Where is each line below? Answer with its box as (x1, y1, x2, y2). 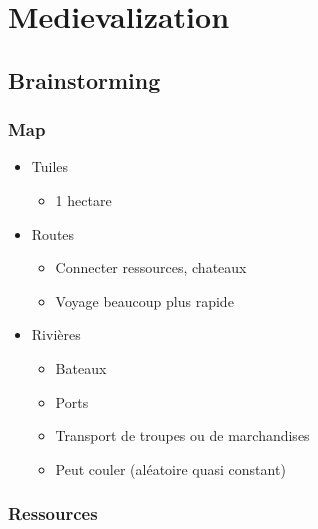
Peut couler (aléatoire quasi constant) (55, 458, 286, 479)
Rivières (31, 324, 81, 345)
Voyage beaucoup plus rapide (55, 290, 234, 311)
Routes (31, 223, 75, 244)
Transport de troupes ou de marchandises (55, 425, 310, 446)
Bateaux (55, 357, 107, 378)
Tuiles (31, 156, 69, 177)
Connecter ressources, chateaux (55, 257, 247, 278)
